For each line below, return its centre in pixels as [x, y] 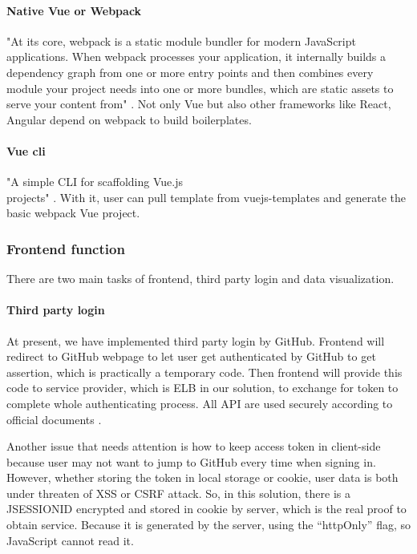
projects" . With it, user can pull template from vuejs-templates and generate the [206, 197]
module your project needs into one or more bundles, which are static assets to [200, 88]
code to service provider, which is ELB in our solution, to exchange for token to [202, 388]
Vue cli [26, 150]
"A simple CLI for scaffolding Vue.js [95, 182]
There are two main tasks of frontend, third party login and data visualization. [200, 279]
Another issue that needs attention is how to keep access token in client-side [194, 446]
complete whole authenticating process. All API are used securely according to [200, 403]
